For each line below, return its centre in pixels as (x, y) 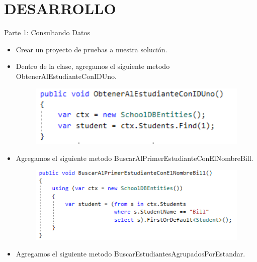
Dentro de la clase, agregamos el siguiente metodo (93, 66)
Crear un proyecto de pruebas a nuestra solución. (92, 49)
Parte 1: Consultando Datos (47, 32)
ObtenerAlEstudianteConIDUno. (66, 76)
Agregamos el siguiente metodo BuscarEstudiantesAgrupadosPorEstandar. (131, 254)
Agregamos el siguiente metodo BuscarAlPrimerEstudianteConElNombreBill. (135, 158)
